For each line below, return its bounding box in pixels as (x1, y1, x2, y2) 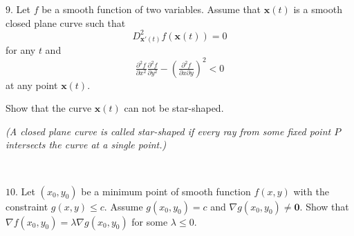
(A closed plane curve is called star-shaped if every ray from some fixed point (6, 124, 331, 138)
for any (6, 43, 36, 57)
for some (131, 214, 168, 228)
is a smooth (293, 2, 342, 16)
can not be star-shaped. (124, 101, 224, 115)
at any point (6, 77, 58, 92)
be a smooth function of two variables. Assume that (41, 2, 261, 16)
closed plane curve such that (6, 15, 126, 30)
